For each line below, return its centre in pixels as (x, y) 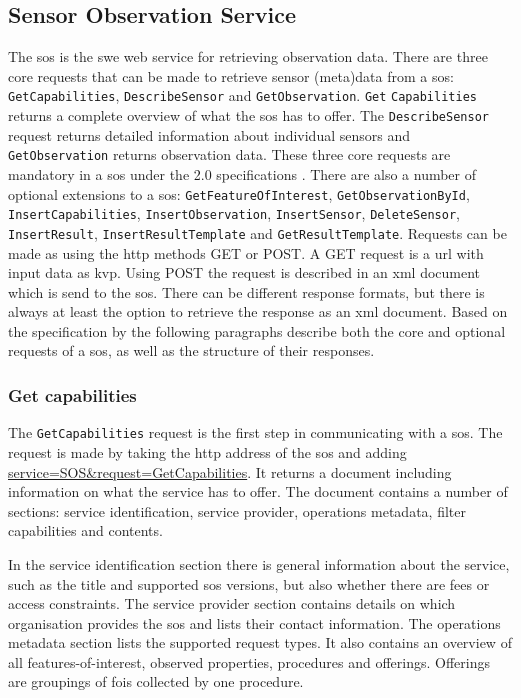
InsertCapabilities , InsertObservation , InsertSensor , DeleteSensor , (234, 213)
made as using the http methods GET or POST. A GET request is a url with (246, 252)
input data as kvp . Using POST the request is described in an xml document (244, 272)
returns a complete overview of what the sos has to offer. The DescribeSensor (248, 115)
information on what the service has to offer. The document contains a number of (258, 491)
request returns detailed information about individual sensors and (209, 134)
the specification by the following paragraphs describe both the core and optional (257, 330)
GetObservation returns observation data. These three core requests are (229, 154)
